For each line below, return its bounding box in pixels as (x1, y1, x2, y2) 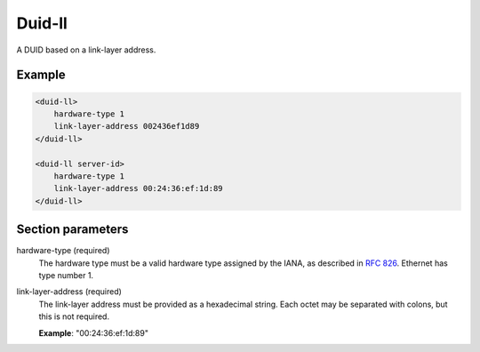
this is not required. (38, 311, 110, 322)
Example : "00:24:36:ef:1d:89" (38, 327, 148, 338)
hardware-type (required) (16, 245, 110, 256)
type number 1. (38, 269, 93, 280)
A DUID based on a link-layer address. (16, 44, 156, 55)
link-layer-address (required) (16, 286, 122, 297)
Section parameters (16, 222, 129, 237)
